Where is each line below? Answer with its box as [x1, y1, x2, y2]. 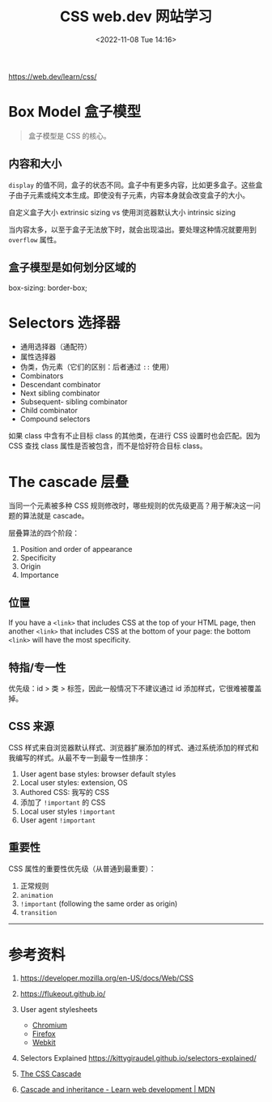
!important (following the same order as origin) [19, 899, 178, 908]
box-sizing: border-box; [8, 283, 87, 293]
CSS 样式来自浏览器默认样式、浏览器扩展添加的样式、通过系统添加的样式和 [8, 742, 259, 752]
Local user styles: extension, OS [19, 777, 128, 787]
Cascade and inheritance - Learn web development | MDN [19, 1084, 216, 1094]
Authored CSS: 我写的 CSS [19, 787, 109, 797]
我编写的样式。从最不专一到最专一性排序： [8, 753, 151, 762]
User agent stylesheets [19, 1004, 98, 1014]
